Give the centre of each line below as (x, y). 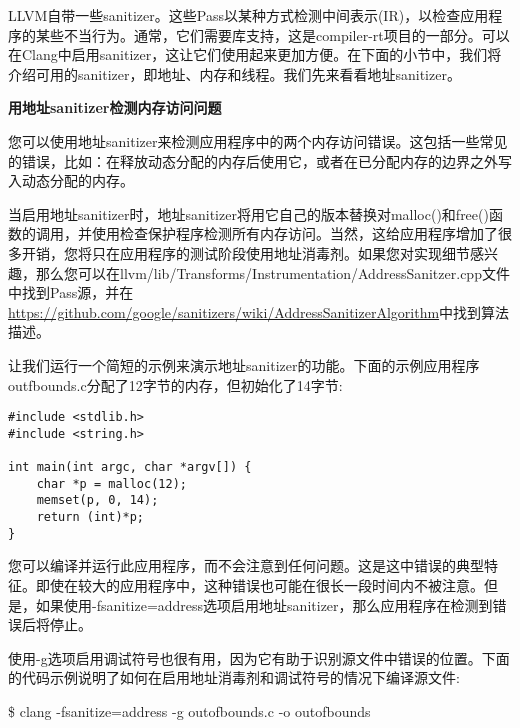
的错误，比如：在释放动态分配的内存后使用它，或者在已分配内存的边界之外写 (260, 160)
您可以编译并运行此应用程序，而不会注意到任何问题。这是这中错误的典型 (246, 565)
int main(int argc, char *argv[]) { (130, 467)
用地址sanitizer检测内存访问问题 (115, 107)
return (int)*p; (90, 517)
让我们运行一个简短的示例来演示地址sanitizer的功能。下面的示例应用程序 (244, 364)
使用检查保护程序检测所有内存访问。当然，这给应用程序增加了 (294, 233)
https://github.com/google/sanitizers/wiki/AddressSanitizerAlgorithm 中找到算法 (259, 311)
